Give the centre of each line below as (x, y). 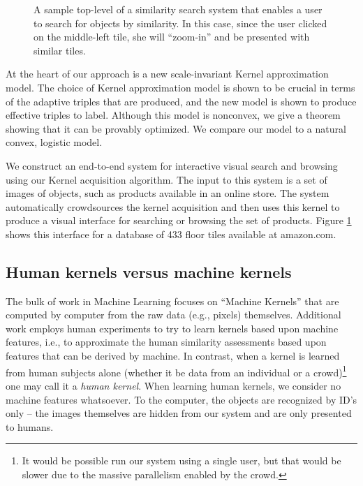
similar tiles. (60, 50)
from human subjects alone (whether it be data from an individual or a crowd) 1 (176, 371)
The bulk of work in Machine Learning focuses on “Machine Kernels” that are (172, 301)
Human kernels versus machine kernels (149, 271)
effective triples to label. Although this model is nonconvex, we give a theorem (173, 115)
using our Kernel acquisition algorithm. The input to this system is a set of (166, 179)
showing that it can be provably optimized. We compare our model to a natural (176, 128)
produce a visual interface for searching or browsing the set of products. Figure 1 (179, 220)
